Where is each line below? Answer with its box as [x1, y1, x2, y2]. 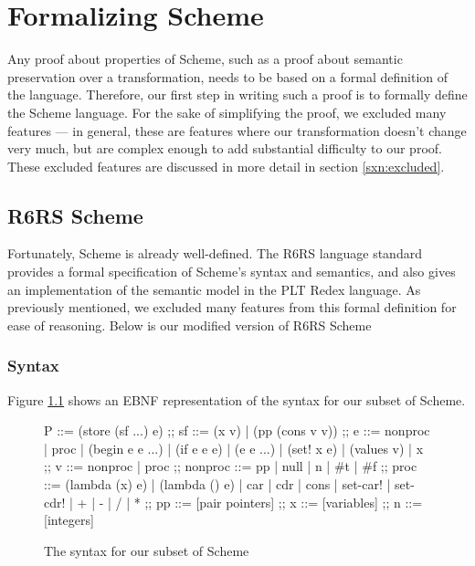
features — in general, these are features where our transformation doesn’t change [7, 121, 467, 140]
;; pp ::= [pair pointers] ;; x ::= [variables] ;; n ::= [144, 492, 423, 511]
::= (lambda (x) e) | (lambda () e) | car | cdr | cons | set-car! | [44, 475, 391, 494]
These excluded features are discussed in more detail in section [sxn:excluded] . [7, 156, 445, 175]
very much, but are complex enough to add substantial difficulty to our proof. [7, 139, 442, 158]
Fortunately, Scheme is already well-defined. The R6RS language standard [7, 244, 422, 263]
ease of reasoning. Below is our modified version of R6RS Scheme [7, 315, 372, 334]
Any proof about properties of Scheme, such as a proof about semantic [7, 49, 403, 68]
